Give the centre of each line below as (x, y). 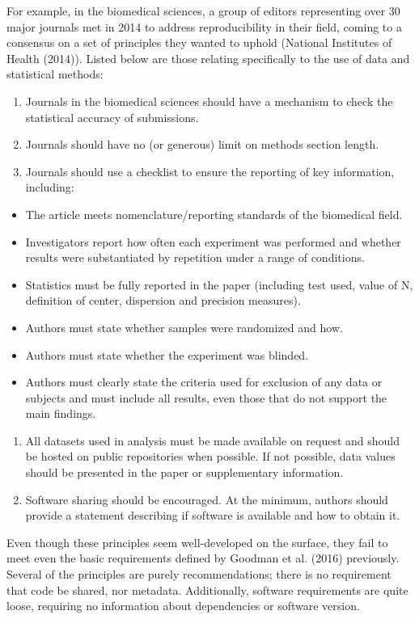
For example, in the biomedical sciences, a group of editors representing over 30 (203, 11)
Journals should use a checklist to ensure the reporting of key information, (210, 171)
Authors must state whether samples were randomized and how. (184, 327)
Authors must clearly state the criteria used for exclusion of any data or (204, 382)
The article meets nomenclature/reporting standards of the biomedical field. (214, 214)
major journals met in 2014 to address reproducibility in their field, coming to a (204, 26)
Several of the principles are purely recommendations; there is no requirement (199, 574)
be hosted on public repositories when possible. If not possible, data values (210, 456)
